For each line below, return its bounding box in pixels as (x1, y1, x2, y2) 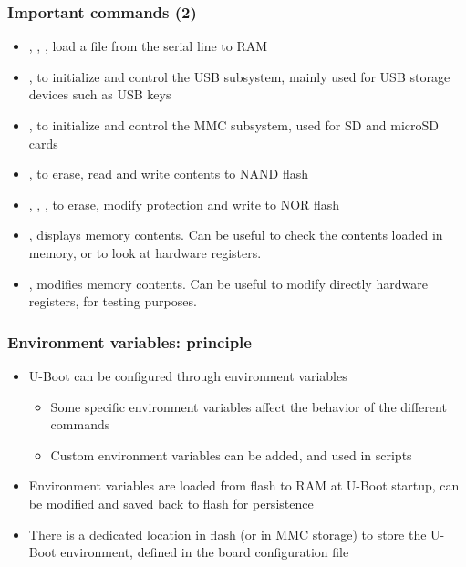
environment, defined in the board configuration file (60, 542, 349, 562)
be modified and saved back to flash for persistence (28, 493, 314, 512)
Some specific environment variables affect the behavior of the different (50, 397, 447, 416)
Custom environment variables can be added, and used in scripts (50, 445, 412, 464)
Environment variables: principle (7, 330, 252, 353)
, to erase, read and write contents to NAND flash (28, 164, 308, 183)
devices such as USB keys (28, 85, 171, 104)
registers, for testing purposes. (28, 292, 197, 311)
